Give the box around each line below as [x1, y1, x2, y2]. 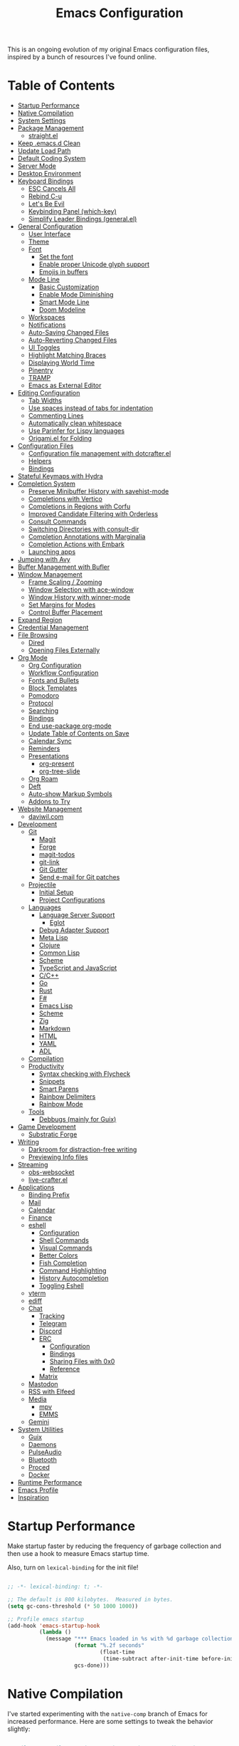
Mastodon [28, 1380, 58, 1389]
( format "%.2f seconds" [74, 1642, 144, 1649]
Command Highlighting [38, 1266, 107, 1275]
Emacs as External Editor [28, 381, 102, 390]
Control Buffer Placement [28, 608, 103, 617]
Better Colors [38, 1251, 78, 1260]
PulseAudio [28, 1448, 62, 1457]
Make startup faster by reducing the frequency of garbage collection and [7, 1542, 222, 1550]
